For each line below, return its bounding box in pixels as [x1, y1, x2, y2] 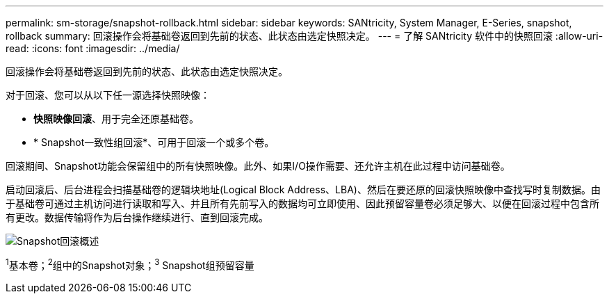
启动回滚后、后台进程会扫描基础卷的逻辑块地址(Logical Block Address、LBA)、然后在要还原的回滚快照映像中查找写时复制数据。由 [6, 184, 601, 195]
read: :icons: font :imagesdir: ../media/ [6, 42, 180, 54]
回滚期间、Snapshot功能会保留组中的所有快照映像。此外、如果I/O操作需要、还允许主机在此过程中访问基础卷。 [6, 160, 510, 172]
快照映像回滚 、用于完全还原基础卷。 [33, 113, 199, 124]
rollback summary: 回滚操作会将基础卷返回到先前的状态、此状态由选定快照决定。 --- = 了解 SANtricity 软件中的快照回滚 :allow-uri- [6, 30, 603, 42]
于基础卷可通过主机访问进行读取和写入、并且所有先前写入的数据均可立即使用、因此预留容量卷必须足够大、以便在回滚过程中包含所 [6, 197, 599, 209]
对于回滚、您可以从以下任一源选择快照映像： [6, 89, 210, 101]
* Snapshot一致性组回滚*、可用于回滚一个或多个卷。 [33, 136, 275, 148]
